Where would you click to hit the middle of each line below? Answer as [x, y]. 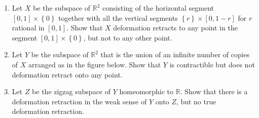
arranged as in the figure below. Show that [95, 64]
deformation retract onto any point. [67, 74]
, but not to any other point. [128, 37]
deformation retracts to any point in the [175, 28]
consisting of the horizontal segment [158, 8]
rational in [28, 28]
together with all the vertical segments [118, 17]
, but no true [196, 101]
